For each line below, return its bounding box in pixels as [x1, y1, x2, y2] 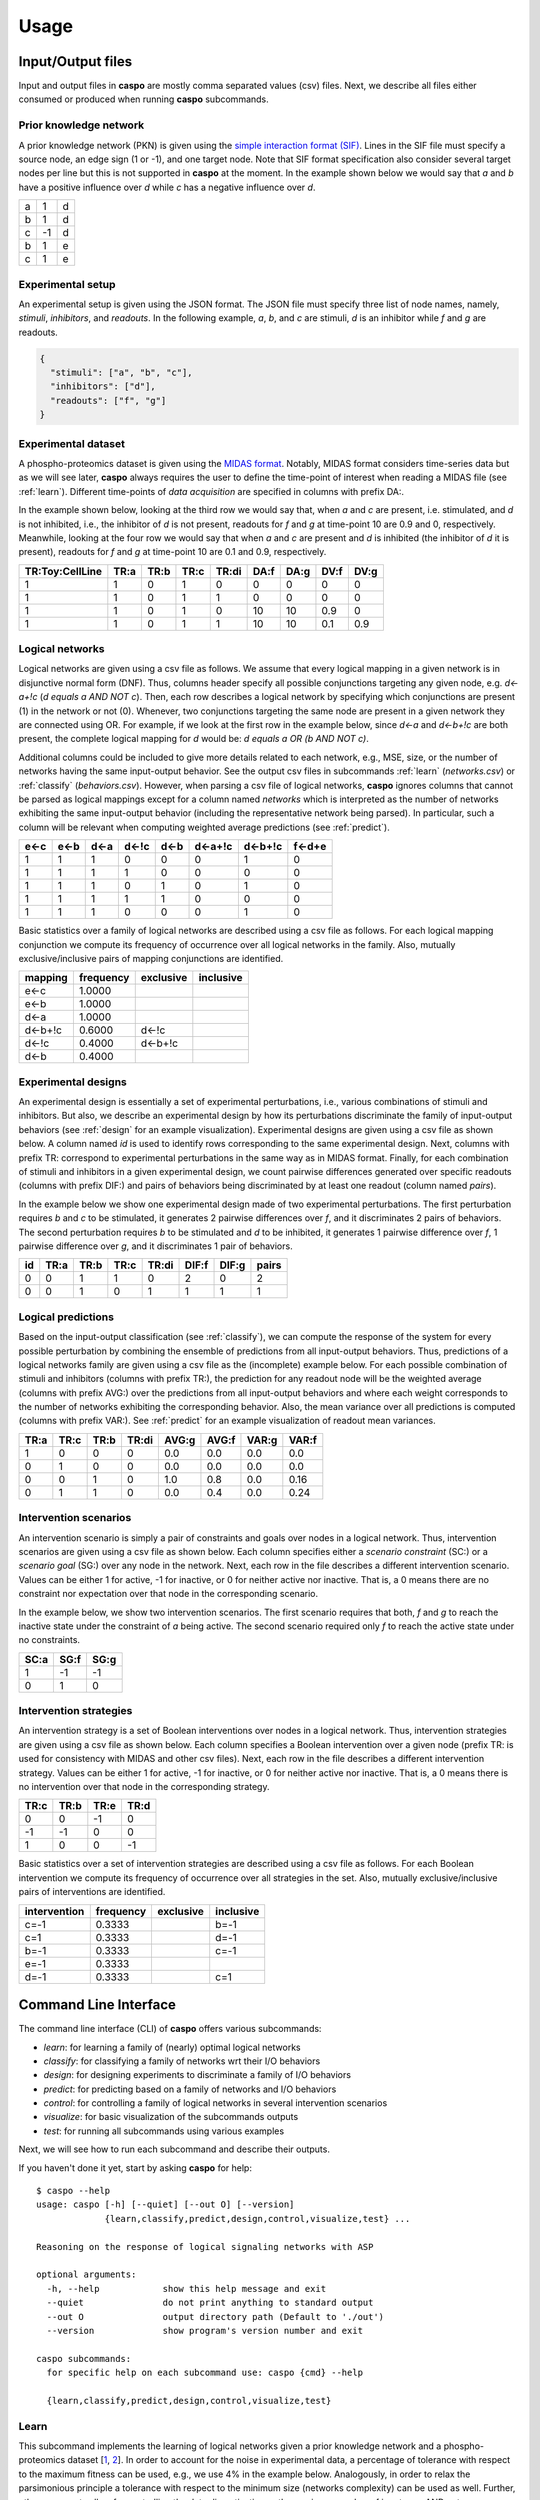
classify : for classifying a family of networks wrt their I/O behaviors [43, 2055, 321, 2067]
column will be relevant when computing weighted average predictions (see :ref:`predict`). [18, 821, 390, 833]
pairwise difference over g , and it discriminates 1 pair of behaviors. [18, 1240, 294, 1252]
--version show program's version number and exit [46, 2325, 364, 2336]
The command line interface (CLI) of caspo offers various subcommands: [18, 2023, 322, 2035]
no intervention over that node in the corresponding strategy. [18, 1781, 270, 1793]
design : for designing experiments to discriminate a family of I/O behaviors [43, 2069, 352, 2081]
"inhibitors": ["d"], [50, 381, 157, 392]
